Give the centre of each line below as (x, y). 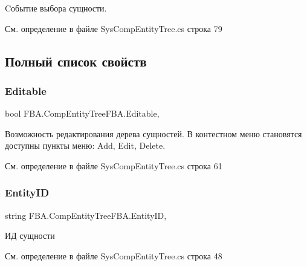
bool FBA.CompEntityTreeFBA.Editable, (82, 113)
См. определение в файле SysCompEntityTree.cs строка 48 (114, 255)
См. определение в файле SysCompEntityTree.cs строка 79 (114, 28)
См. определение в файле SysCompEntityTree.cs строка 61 (114, 165)
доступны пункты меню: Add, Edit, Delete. (85, 145)
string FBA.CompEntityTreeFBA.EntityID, (86, 215)
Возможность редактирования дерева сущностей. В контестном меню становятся (153, 133)
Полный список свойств (76, 61)
